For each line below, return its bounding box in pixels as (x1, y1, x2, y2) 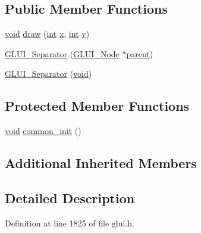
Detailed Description (5, 188, 135, 207)
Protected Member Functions (5, 97, 190, 115)
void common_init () (5, 125, 81, 137)
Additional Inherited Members (5, 154, 197, 172)
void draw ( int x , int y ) (5, 27, 90, 40)
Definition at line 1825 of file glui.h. (5, 216, 135, 229)
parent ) (126, 47, 153, 60)
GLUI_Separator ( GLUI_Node (5, 47, 120, 60)
